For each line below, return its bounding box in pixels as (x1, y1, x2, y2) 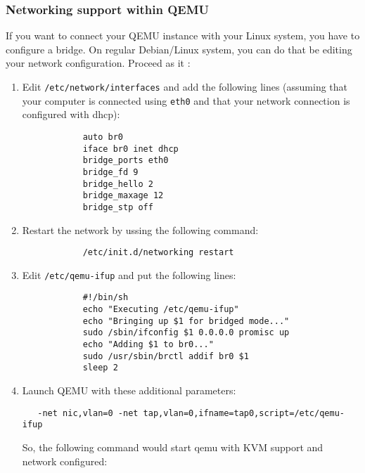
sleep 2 (82, 363, 118, 373)
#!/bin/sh (82, 292, 129, 303)
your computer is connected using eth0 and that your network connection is (22, 93, 350, 108)
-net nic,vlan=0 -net (37, 408, 139, 418)
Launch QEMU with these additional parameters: (22, 383, 236, 397)
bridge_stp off (82, 202, 153, 212)
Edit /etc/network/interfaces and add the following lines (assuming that (22, 79, 348, 93)
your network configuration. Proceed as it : (6, 56, 191, 70)
